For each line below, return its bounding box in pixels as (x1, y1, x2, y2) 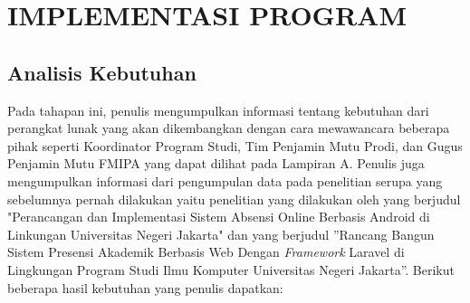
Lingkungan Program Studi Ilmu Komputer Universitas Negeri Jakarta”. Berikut (7, 260, 455, 279)
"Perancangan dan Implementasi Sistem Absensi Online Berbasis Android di (7, 207, 430, 226)
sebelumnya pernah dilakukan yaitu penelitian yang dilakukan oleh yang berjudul (7, 189, 461, 208)
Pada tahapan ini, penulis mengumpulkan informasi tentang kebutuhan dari (7, 100, 429, 119)
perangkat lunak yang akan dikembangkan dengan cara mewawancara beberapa (7, 118, 450, 137)
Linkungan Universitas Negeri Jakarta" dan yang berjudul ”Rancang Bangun (7, 224, 435, 243)
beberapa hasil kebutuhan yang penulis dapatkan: (7, 278, 283, 297)
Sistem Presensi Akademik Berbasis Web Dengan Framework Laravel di (7, 242, 405, 261)
